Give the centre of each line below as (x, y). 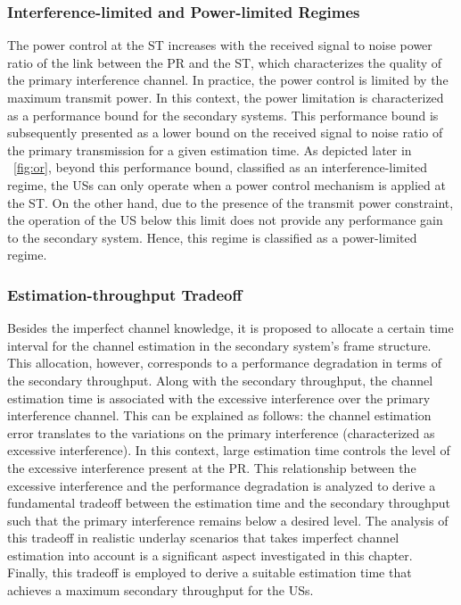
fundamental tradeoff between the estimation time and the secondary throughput (229, 503)
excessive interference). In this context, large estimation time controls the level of (229, 450)
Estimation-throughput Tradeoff (125, 294)
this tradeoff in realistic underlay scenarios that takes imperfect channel (203, 538)
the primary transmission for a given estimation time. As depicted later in (210, 149)
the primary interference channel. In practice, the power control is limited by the (228, 80)
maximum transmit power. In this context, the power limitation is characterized (226, 97)
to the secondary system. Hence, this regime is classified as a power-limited (212, 237)
